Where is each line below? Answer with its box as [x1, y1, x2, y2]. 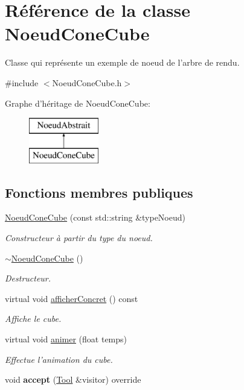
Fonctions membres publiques [5, 183, 193, 201]
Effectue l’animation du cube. [5, 353, 113, 365]
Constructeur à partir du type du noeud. [5, 231, 153, 244]
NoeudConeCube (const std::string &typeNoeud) [5, 211, 185, 224]
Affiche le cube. [5, 312, 62, 325]
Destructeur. [5, 272, 51, 285]
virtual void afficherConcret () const [5, 292, 138, 304]
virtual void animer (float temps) [5, 333, 127, 345]
